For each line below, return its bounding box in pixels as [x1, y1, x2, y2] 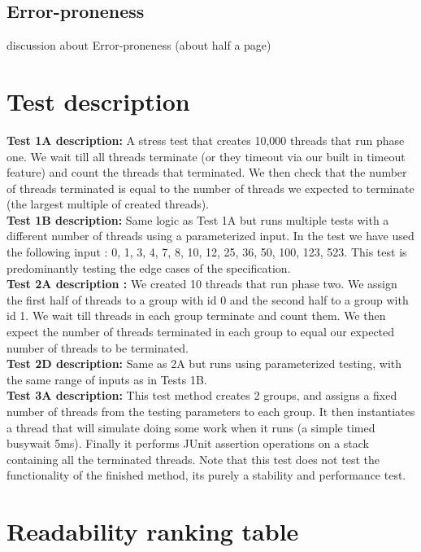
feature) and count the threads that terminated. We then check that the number [7, 164, 407, 181]
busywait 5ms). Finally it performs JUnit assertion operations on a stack [7, 435, 369, 452]
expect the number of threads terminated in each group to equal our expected [7, 323, 395, 340]
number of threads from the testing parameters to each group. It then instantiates [7, 403, 415, 420]
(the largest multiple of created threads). [7, 195, 210, 212]
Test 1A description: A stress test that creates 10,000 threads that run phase [7, 131, 405, 148]
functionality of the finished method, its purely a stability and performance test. [7, 467, 406, 484]
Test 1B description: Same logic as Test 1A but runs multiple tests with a [7, 211, 389, 228]
